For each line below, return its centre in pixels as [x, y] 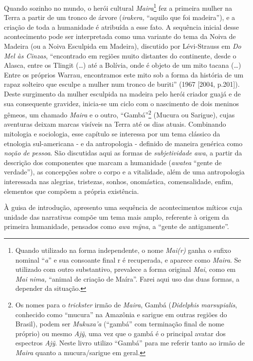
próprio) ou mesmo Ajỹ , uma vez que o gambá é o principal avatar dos [120, 333]
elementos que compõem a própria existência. [72, 191]
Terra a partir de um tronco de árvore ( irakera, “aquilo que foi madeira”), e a [120, 17]
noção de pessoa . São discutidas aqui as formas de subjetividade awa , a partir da [123, 153]
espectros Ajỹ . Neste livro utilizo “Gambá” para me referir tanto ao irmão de [130, 343]
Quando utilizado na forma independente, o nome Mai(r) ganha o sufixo [123, 250]
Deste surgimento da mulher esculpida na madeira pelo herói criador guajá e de [122, 94]
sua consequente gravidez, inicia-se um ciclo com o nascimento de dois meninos [122, 103]
